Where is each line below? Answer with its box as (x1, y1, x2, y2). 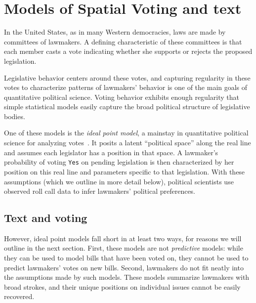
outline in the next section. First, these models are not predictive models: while (4, 243, 243, 253)
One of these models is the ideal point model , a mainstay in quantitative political (4, 128, 249, 138)
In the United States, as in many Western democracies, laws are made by (4, 27, 226, 37)
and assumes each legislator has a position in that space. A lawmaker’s (4, 147, 218, 157)
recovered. (4, 291, 35, 302)
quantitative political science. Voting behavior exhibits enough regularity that (4, 91, 239, 102)
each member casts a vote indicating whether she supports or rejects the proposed (4, 46, 253, 56)
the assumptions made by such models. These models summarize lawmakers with (4, 272, 250, 282)
